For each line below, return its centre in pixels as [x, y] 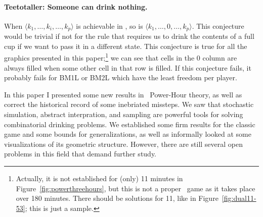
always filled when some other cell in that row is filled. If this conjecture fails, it [128, 67]
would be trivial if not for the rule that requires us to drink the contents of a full [129, 36]
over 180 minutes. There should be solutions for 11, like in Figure [117, 198]
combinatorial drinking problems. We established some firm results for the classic [130, 124]
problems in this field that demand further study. [80, 154]
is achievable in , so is [109, 25]
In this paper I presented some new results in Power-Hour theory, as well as [123, 94]
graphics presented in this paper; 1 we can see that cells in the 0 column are [121, 57]
